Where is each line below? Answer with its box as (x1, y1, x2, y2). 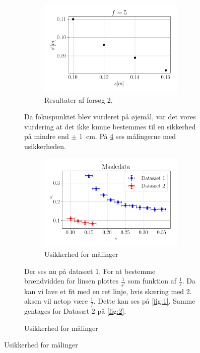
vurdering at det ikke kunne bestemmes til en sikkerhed (24, 121, 196, 131)
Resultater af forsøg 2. (44, 94, 113, 105)
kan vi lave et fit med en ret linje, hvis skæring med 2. (24, 286, 192, 296)
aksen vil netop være (24, 296, 88, 306)
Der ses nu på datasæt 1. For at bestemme (24, 265, 156, 276)
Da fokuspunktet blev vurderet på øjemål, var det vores (24, 111, 196, 122)
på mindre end (24, 131, 69, 142)
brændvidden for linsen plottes (24, 275, 118, 286)
